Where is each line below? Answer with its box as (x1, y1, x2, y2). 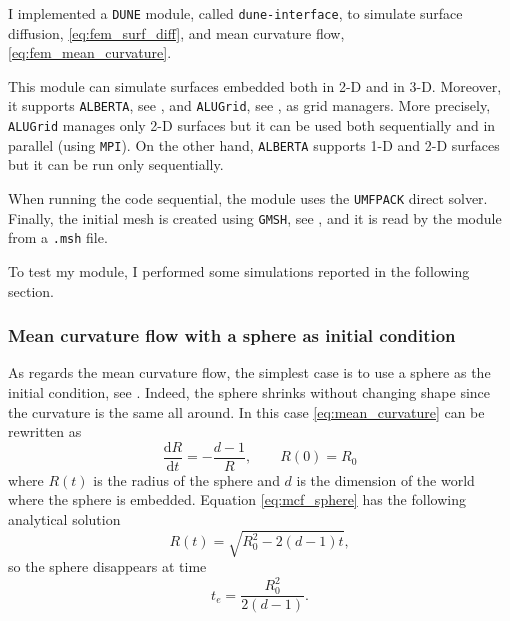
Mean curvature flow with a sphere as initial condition (8, 323, 456, 348)
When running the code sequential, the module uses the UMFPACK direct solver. (8, 188, 488, 208)
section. (8, 280, 54, 301)
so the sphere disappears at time (8, 556, 207, 577)
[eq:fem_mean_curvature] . (8, 42, 172, 63)
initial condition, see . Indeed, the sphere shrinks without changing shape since (8, 381, 491, 402)
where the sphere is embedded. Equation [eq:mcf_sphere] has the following (8, 489, 466, 510)
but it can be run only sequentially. (8, 154, 224, 175)
